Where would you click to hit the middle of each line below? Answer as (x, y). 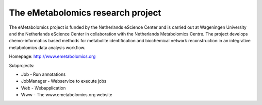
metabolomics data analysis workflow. (47, 47)
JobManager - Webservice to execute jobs (64, 81)
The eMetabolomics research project (85, 13)
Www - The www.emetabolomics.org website (67, 95)
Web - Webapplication (43, 88)
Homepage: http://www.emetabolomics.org (52, 56)
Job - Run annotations (43, 74)
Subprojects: (22, 65)
